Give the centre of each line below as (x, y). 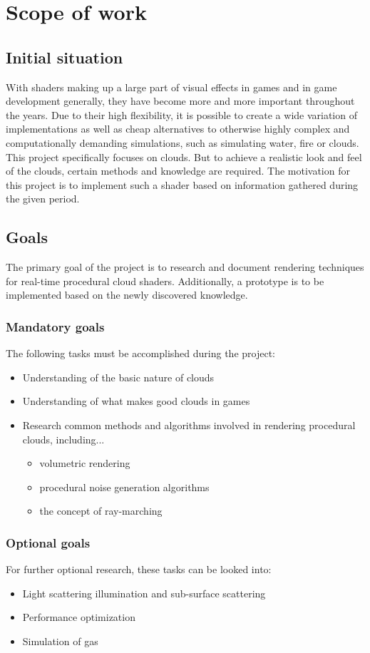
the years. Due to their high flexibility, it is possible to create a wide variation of (181, 114)
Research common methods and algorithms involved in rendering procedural (189, 425)
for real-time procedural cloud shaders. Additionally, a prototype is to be (165, 281)
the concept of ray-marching (101, 511)
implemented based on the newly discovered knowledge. (127, 295)
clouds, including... (63, 439)
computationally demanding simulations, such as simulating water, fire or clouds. (183, 142)
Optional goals (48, 542)
